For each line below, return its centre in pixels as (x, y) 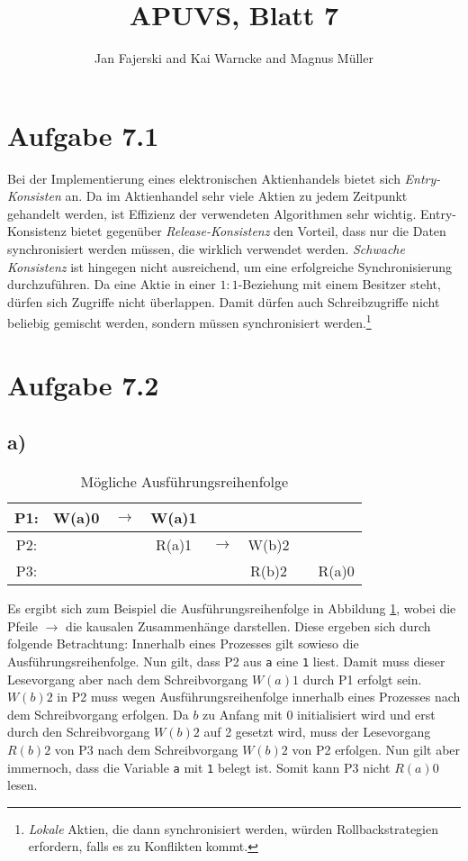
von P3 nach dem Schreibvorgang (146, 750)
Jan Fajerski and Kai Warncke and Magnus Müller (234, 58)
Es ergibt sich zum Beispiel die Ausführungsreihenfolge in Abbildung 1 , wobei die (232, 608)
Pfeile (23, 625)
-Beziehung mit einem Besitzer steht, (339, 284)
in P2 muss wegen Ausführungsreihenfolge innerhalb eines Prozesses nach (259, 697)
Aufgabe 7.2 (83, 384)
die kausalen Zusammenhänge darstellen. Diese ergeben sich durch (248, 625)
